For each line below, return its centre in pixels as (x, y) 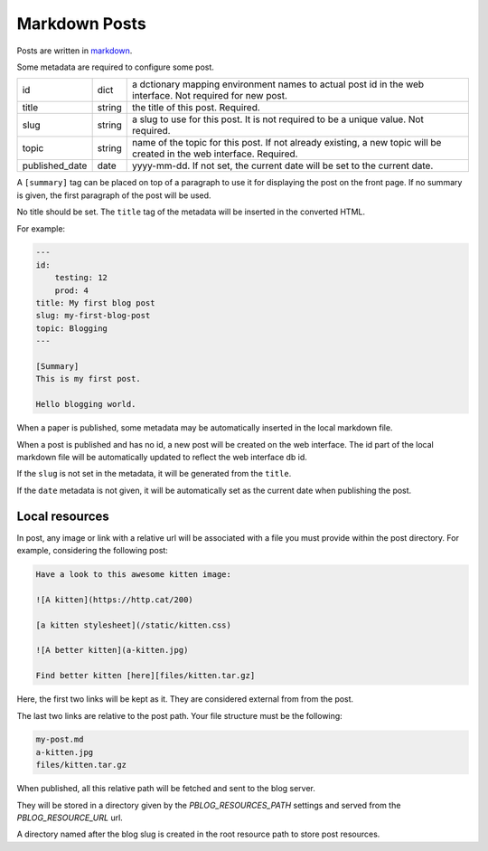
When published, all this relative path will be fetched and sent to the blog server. (166, 789)
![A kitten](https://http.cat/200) (114, 600)
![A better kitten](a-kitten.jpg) (112, 650)
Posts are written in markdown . (75, 51)
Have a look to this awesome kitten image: (134, 574)
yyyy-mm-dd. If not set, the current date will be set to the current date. (283, 165)
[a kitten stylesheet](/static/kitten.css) (134, 625)
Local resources (63, 516)
